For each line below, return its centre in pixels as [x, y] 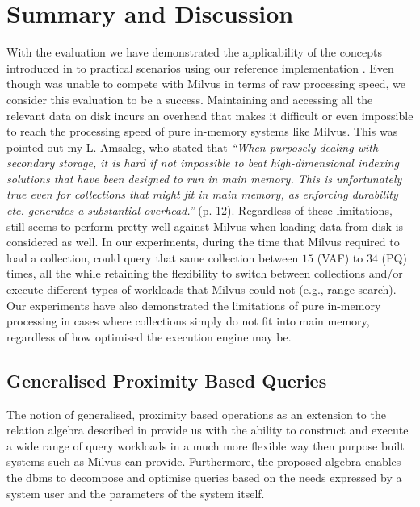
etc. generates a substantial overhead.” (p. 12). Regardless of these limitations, [199, 210]
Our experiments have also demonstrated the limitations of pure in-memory [194, 305]
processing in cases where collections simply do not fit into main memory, [188, 321]
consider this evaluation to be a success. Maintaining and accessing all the [190, 99]
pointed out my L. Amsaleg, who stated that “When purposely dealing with [193, 147]
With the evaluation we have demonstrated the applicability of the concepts [194, 52]
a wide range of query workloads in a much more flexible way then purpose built [206, 445]
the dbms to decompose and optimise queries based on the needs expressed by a [204, 477]
